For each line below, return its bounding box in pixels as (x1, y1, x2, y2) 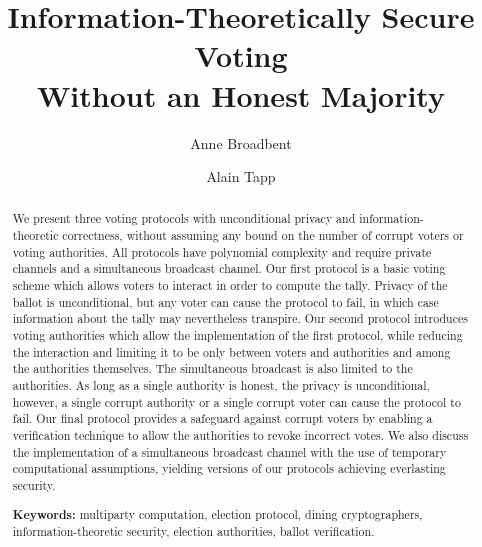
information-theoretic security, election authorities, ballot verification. (12, 523, 375, 540)
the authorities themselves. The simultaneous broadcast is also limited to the (12, 360, 413, 377)
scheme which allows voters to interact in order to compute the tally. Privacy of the (12, 277, 448, 294)
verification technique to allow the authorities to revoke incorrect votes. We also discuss (12, 427, 469, 444)
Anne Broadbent (190, 132, 292, 153)
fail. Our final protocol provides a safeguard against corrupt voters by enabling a (12, 410, 433, 427)
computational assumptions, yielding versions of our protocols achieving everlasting (12, 460, 446, 477)
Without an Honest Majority (37, 74, 445, 115)
